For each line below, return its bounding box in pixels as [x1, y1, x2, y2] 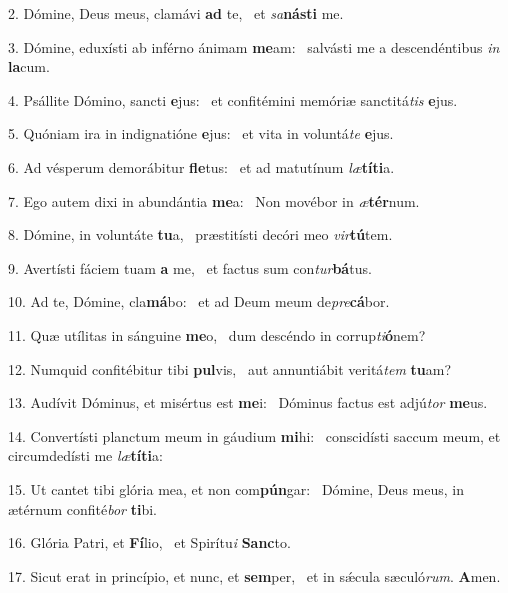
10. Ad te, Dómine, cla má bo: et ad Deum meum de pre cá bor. [8, 291, 390, 312]
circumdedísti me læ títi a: [8, 445, 163, 466]
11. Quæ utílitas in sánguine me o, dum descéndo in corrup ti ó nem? [8, 324, 426, 345]
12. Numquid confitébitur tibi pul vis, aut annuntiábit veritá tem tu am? [8, 358, 452, 379]
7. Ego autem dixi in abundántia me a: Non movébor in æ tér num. [8, 190, 420, 211]
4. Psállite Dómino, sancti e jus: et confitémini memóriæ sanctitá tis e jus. [8, 89, 458, 110]
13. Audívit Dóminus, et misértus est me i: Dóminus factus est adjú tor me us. [8, 392, 488, 413]
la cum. [8, 56, 50, 77]
